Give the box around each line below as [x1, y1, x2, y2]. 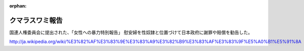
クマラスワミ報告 [9, 16, 63, 25]
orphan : [9, 3, 27, 9]
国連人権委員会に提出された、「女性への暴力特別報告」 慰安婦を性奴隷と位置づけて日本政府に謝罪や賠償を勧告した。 [9, 29, 253, 35]
